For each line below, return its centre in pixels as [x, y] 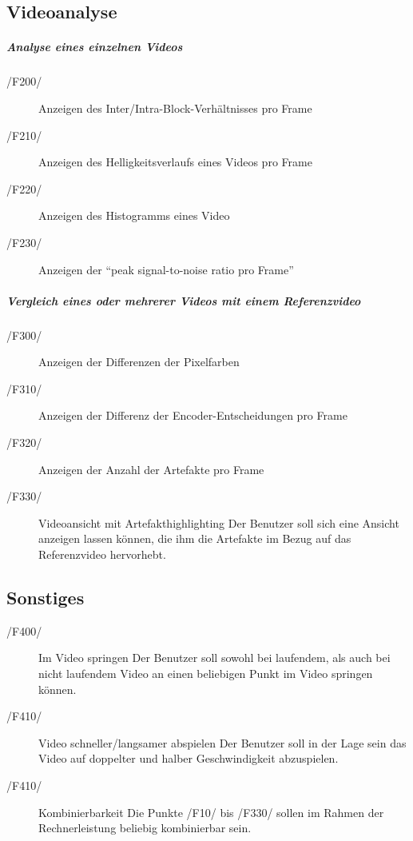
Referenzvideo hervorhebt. [102, 554]
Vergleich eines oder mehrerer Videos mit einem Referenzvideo [184, 300]
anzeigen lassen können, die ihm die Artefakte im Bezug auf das [195, 538]
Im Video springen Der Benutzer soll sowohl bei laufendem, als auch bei [214, 658]
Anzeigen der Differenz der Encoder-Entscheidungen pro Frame [193, 415]
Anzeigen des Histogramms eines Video [134, 215]
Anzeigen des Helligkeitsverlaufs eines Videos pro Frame [175, 162]
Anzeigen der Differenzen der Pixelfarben [139, 362]
